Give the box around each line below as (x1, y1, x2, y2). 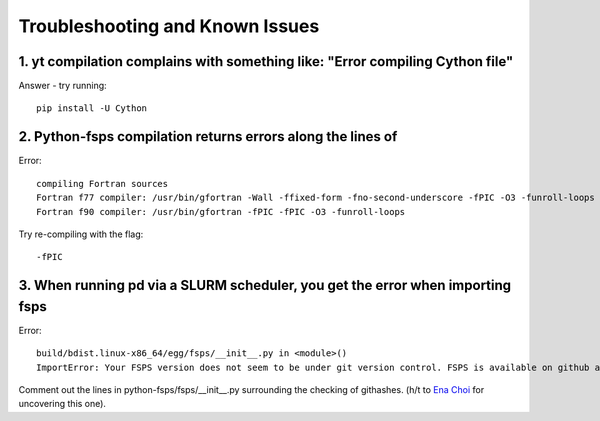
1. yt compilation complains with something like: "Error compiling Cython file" (18, 53, 514, 70)
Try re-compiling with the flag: (18, 228, 144, 240)
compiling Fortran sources (36, 178, 169, 189)
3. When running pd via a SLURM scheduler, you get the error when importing (18, 277, 512, 294)
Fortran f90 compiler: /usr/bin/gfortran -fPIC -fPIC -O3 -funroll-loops (36, 206, 406, 217)
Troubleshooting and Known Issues (18, 15, 320, 37)
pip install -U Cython (36, 103, 148, 114)
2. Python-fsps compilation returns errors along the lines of (18, 128, 398, 145)
